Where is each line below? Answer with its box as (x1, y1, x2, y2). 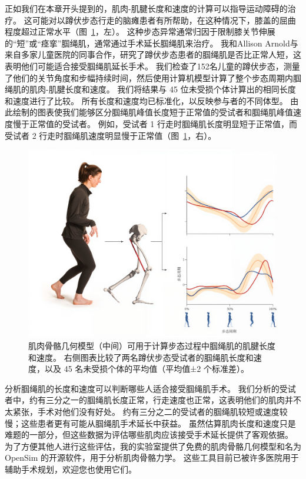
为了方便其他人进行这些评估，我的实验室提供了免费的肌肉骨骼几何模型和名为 (5, 440, 301, 452)
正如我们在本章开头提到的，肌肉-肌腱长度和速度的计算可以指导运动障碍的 (5, 2, 288, 14)
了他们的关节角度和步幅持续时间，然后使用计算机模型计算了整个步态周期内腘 (5, 71, 301, 84)
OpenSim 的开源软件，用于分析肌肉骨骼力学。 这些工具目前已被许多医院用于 (5, 451, 299, 464)
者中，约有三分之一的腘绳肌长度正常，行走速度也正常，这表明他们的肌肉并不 (5, 394, 301, 406)
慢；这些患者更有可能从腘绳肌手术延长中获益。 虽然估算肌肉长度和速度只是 (5, 417, 296, 429)
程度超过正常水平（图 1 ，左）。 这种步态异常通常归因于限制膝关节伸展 (5, 25, 275, 38)
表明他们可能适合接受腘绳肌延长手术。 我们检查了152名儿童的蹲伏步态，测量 (5, 59, 300, 72)
